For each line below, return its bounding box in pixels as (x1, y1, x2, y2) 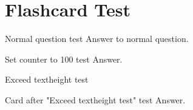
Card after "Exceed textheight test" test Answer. (5, 93, 186, 106)
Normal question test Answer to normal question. (5, 32, 189, 45)
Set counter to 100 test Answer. (5, 52, 123, 65)
